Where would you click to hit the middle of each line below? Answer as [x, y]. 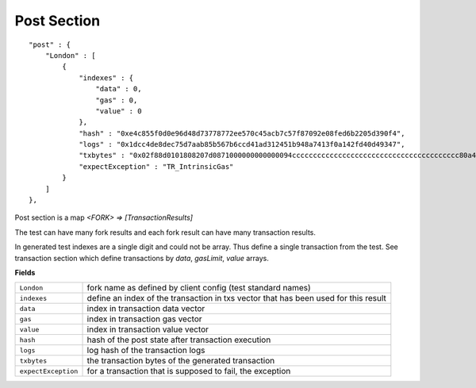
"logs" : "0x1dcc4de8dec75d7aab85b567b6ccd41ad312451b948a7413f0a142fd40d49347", [242, 144]
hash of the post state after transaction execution [179, 340]
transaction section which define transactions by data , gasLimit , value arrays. [142, 258]
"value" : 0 [119, 111]
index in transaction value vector [148, 329]
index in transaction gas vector [144, 319]
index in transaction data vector [146, 309]
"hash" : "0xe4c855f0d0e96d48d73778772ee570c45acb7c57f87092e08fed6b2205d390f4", [242, 133]
